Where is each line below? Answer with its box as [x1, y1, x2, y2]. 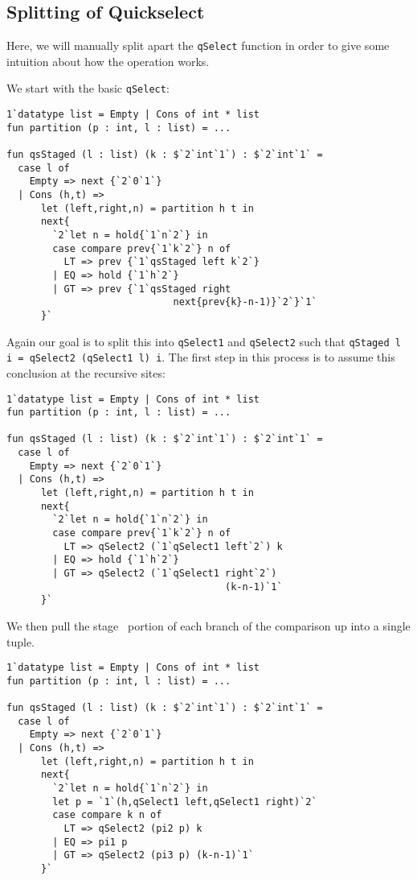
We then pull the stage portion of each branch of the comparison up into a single [6, 618, 411, 634]
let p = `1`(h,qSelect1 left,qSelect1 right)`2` [52, 795, 317, 808]
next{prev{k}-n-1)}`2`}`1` [173, 296, 317, 308]
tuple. [6, 633, 35, 650]
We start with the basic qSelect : [6, 80, 170, 97]
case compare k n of [52, 809, 162, 821]
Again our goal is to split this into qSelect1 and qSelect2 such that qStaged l [6, 333, 401, 349]
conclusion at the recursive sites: [6, 364, 166, 381]
